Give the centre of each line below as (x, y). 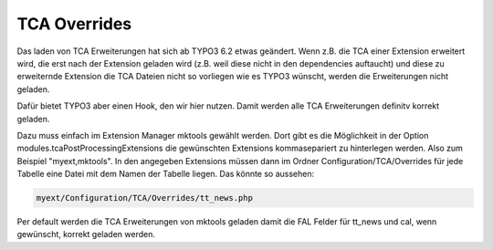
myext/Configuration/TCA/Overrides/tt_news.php (144, 198)
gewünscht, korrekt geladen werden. (86, 234)
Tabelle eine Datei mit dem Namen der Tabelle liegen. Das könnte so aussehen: (166, 174)
